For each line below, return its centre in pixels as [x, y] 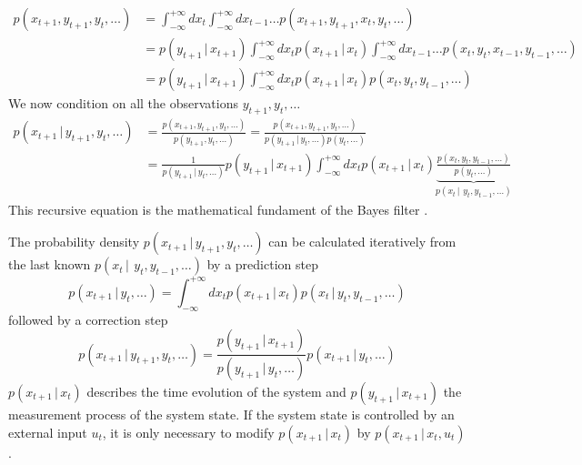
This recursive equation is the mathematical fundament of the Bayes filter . [218, 209]
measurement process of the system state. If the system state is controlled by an [231, 414]
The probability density [74, 242]
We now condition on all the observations [123, 103]
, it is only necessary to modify [188, 432]
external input [48, 432]
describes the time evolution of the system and [216, 391]
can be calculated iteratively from [362, 242]
